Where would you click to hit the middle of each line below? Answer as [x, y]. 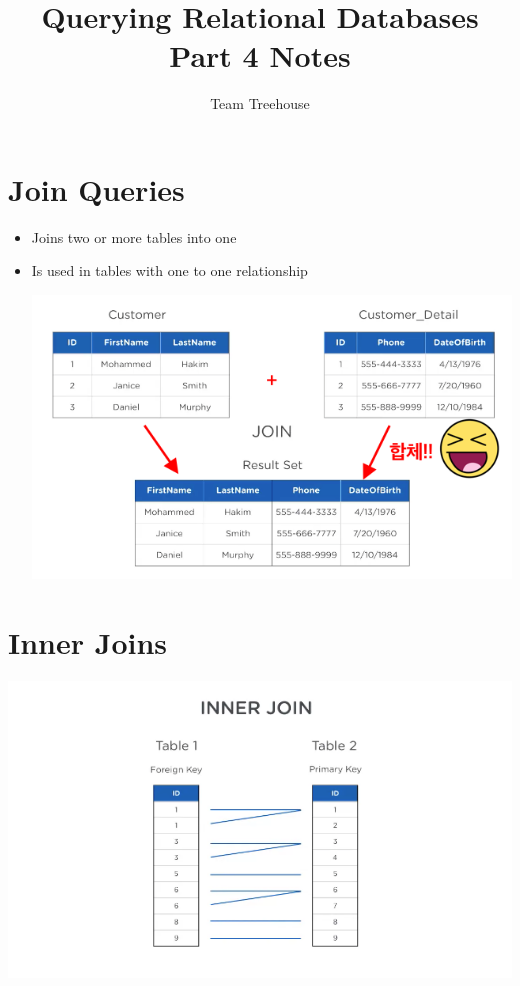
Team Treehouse [260, 103]
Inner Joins [88, 641]
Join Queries [96, 188]
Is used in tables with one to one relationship [169, 270]
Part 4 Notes [260, 55]
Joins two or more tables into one [134, 236]
